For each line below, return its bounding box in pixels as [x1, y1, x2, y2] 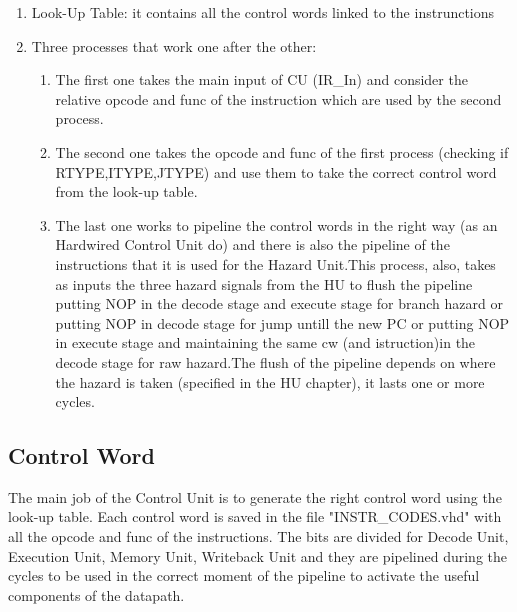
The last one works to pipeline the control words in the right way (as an [55, 214, 498, 235]
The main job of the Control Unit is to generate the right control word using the [8, 486, 502, 507]
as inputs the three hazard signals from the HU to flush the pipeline [55, 273, 473, 294]
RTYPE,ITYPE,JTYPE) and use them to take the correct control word [55, 161, 497, 182]
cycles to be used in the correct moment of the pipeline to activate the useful [8, 565, 480, 586]
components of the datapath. [8, 584, 185, 605]
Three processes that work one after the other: [31, 35, 317, 56]
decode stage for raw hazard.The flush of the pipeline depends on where [55, 351, 496, 372]
